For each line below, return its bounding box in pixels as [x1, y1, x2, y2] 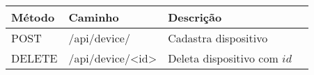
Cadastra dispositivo [168, 30, 268, 46]
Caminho [68, 9, 119, 25]
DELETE [11, 50, 58, 66]
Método [11, 9, 55, 25]
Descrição [168, 9, 222, 25]
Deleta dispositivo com [168, 50, 278, 66]
